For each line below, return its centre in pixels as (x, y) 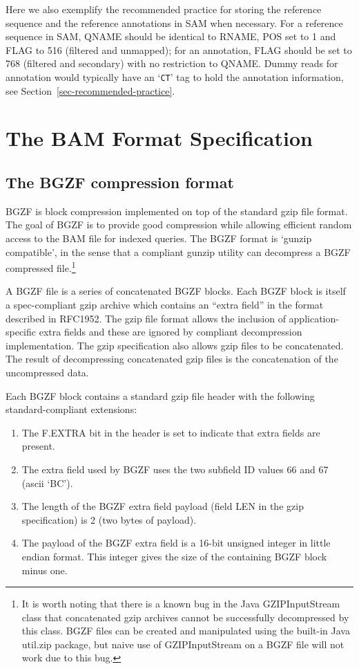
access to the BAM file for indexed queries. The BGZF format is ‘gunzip (159, 238)
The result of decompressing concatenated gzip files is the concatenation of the (172, 359)
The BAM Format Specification (159, 138)
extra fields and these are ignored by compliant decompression (171, 332)
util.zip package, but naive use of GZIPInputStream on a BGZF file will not (183, 644)
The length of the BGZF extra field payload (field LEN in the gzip (163, 506)
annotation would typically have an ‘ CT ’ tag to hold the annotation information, (175, 76)
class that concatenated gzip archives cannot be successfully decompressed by (185, 617)
